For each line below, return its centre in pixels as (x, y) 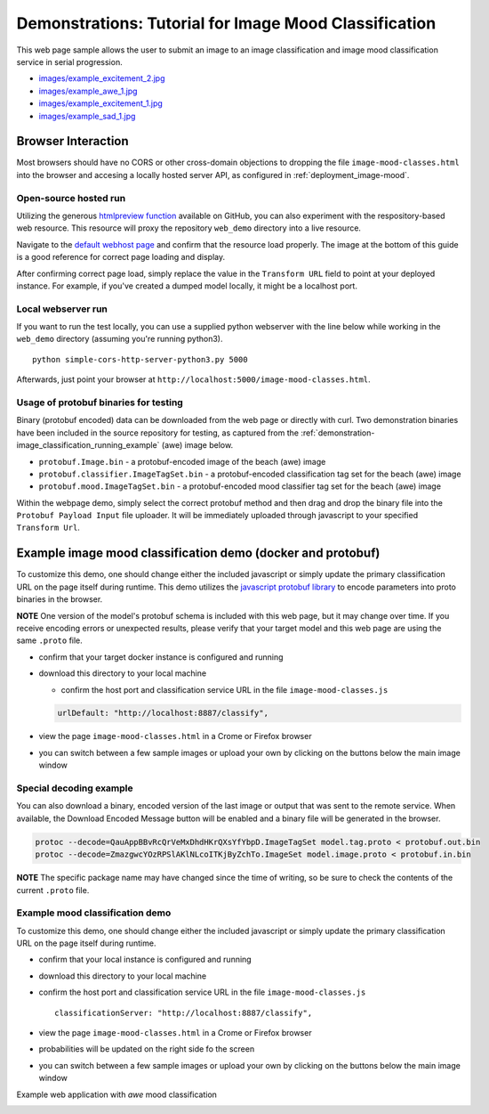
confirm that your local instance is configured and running (145, 960)
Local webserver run (62, 309)
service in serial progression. (70, 61)
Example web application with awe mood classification (117, 1094)
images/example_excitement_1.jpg (101, 103)
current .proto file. (53, 890)
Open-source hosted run (71, 198)
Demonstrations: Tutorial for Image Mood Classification (226, 23)
